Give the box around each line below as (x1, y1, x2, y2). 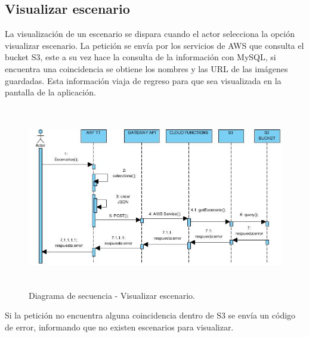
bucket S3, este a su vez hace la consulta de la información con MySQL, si (5, 51, 276, 63)
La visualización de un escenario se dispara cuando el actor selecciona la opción (5, 27, 295, 40)
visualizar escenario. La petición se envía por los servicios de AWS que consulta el (5, 39, 304, 51)
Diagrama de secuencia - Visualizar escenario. (29, 289, 195, 301)
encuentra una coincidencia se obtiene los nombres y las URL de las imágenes (5, 62, 288, 75)
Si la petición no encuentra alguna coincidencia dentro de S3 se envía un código (5, 309, 296, 321)
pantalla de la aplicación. (5, 86, 96, 98)
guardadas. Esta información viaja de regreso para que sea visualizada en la (5, 74, 282, 86)
